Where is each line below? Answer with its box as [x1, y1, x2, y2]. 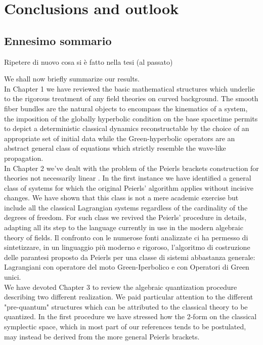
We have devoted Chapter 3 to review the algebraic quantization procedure [4, 281, 237, 292]
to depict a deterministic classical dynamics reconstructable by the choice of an [4, 123, 249, 134]
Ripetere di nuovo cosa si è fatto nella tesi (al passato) [4, 56, 173, 67]
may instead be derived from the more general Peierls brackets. [4, 331, 200, 341]
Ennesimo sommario [4, 32, 112, 48]
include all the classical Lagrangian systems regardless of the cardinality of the [4, 202, 248, 212]
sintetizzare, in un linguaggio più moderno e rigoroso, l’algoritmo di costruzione [4, 242, 250, 252]
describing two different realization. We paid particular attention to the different [4, 291, 253, 302]
